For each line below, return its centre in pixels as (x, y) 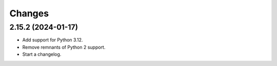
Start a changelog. (42, 54)
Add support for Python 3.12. (53, 40)
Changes (29, 13)
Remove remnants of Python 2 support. (64, 47)
